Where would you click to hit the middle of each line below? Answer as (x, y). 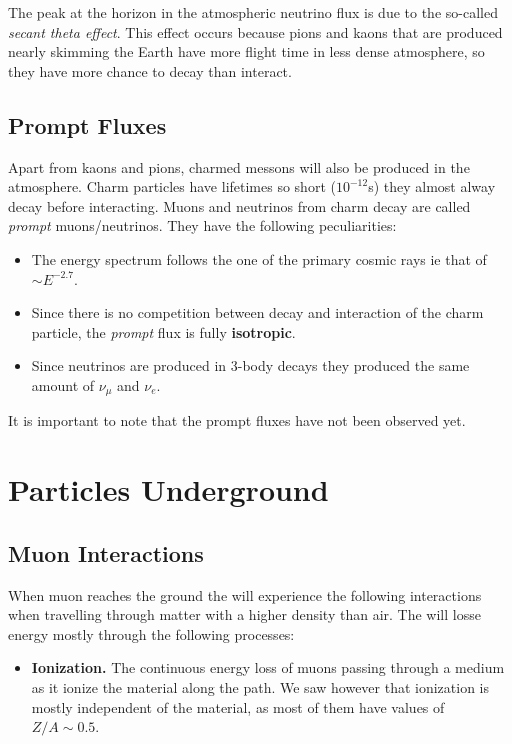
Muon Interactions (106, 552)
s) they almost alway (432, 186)
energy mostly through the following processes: (151, 633)
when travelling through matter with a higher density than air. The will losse (244, 614)
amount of (63, 384)
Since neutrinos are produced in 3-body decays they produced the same (250, 365)
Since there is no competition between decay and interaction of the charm (257, 312)
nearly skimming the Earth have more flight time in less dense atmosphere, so (246, 51)
